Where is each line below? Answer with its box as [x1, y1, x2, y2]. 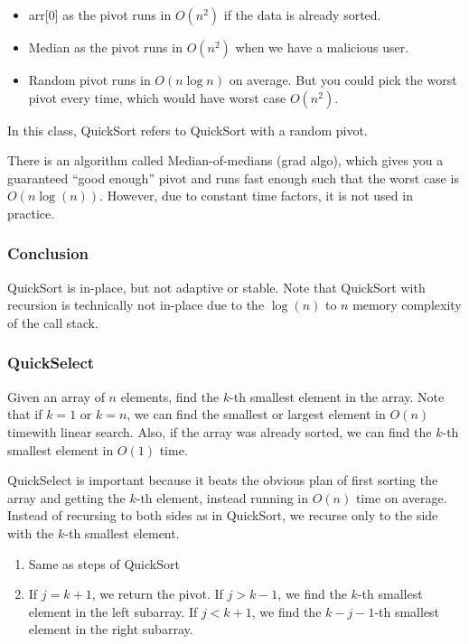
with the [7, 523, 54, 542]
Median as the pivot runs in [28, 38, 183, 56]
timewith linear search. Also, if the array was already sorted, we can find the [7, 422, 432, 441]
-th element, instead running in [136, 488, 309, 507]
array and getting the [7, 488, 126, 507]
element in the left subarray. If [28, 602, 198, 621]
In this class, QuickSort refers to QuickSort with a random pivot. [7, 120, 368, 139]
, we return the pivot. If [91, 584, 223, 603]
